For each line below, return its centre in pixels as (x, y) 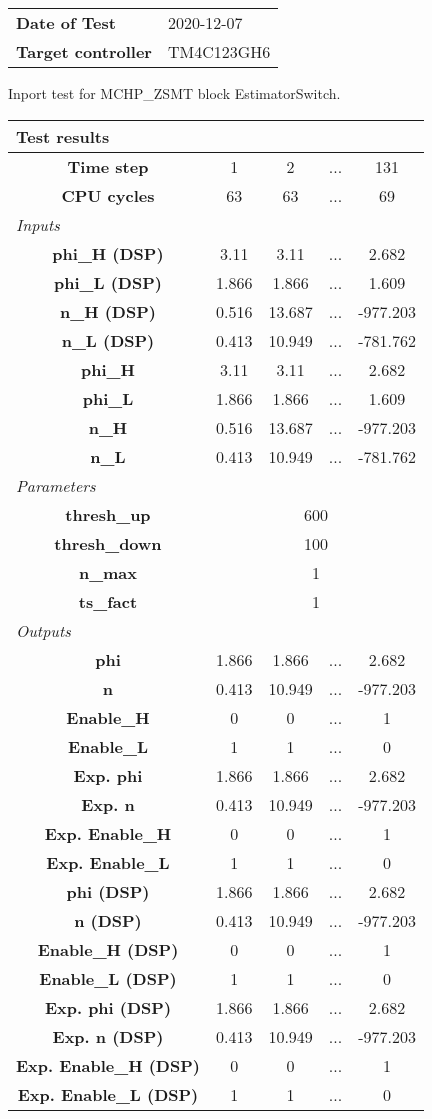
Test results (63, 136)
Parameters (56, 485)
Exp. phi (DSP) (108, 1007)
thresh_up (108, 514)
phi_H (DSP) (108, 253)
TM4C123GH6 (219, 51)
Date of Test (66, 22)
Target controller (84, 51)
